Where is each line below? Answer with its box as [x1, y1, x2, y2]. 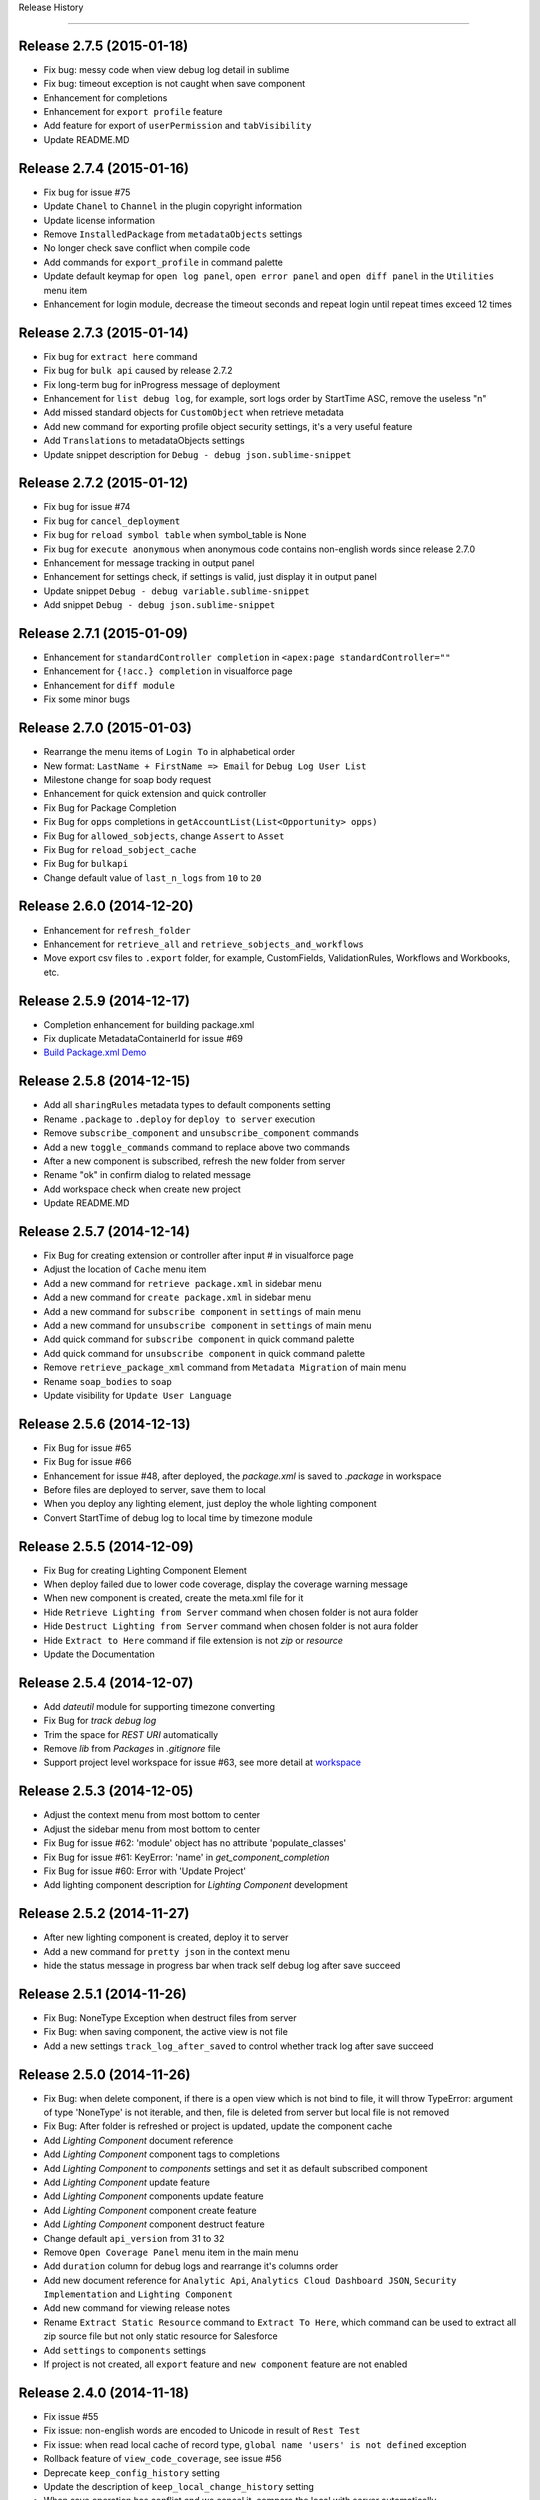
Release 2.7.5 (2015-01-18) [18, 37, 189, 54]
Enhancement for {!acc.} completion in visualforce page [43, 665, 293, 677]
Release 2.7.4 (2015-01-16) [18, 160, 190, 177]
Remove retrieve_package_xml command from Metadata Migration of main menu [43, 1361, 407, 1374]
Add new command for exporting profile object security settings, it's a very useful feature [43, 420, 413, 432]
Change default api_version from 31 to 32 [43, 2232, 225, 2244]
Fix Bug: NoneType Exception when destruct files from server [43, 2011, 297, 2024]
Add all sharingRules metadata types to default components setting [43, 1099, 331, 1111]
